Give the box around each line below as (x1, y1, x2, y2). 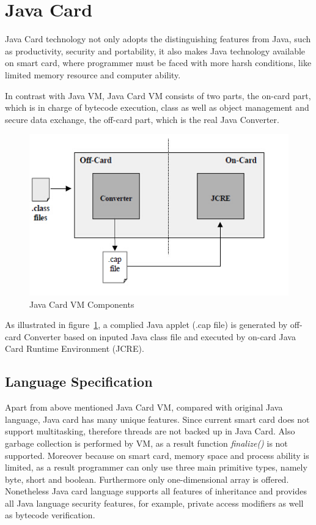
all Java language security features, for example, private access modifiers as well (5, 496, 304, 509)
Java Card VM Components (29, 297, 134, 310)
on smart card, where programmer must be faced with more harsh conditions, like (5, 56, 312, 69)
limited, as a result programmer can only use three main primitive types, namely (5, 461, 307, 474)
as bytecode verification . (5, 508, 95, 521)
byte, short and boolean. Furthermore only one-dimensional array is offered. (5, 472, 289, 485)
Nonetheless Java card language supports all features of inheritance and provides (5, 485, 307, 497)
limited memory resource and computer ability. (5, 68, 181, 81)
